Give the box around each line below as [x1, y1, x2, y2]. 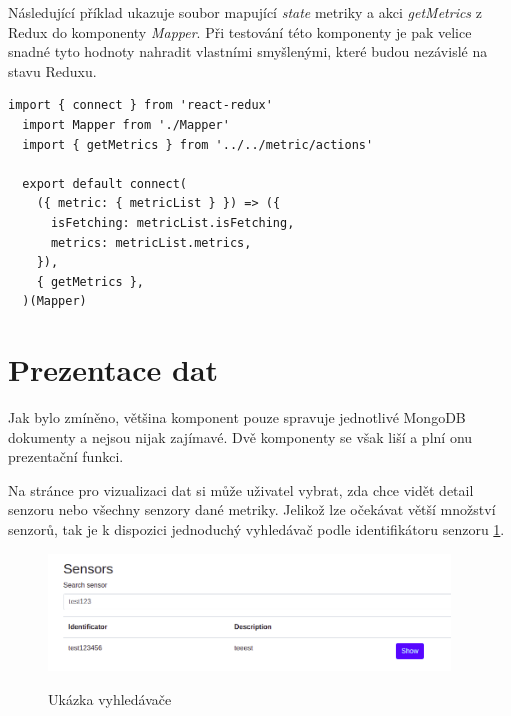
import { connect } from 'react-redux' [8, 98, 273, 113]
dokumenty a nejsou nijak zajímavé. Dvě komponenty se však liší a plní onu [8, 426, 473, 447]
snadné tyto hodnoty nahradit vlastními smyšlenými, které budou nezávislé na [8, 41, 488, 62]
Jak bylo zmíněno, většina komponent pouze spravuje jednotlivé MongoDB [8, 407, 466, 428]
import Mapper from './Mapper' [22, 117, 230, 132]
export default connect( [22, 176, 187, 191]
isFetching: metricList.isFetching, [50, 215, 295, 230]
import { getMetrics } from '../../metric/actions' [22, 137, 374, 152]
